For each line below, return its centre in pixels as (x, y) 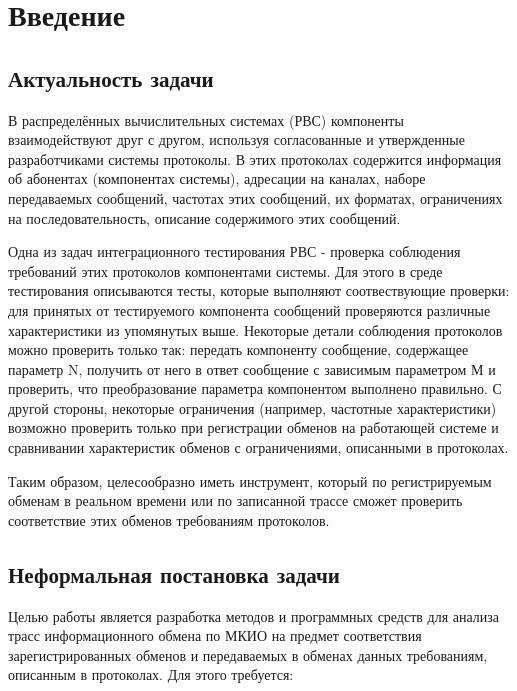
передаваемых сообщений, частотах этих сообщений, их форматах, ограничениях (255, 197)
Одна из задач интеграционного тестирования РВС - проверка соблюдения (234, 251)
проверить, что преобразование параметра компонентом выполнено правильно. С (255, 388)
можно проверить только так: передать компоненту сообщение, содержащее (238, 349)
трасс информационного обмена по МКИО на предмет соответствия (215, 635)
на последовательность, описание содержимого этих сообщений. (204, 217)
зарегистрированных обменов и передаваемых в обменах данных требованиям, (248, 654)
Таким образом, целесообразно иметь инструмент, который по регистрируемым (250, 480)
